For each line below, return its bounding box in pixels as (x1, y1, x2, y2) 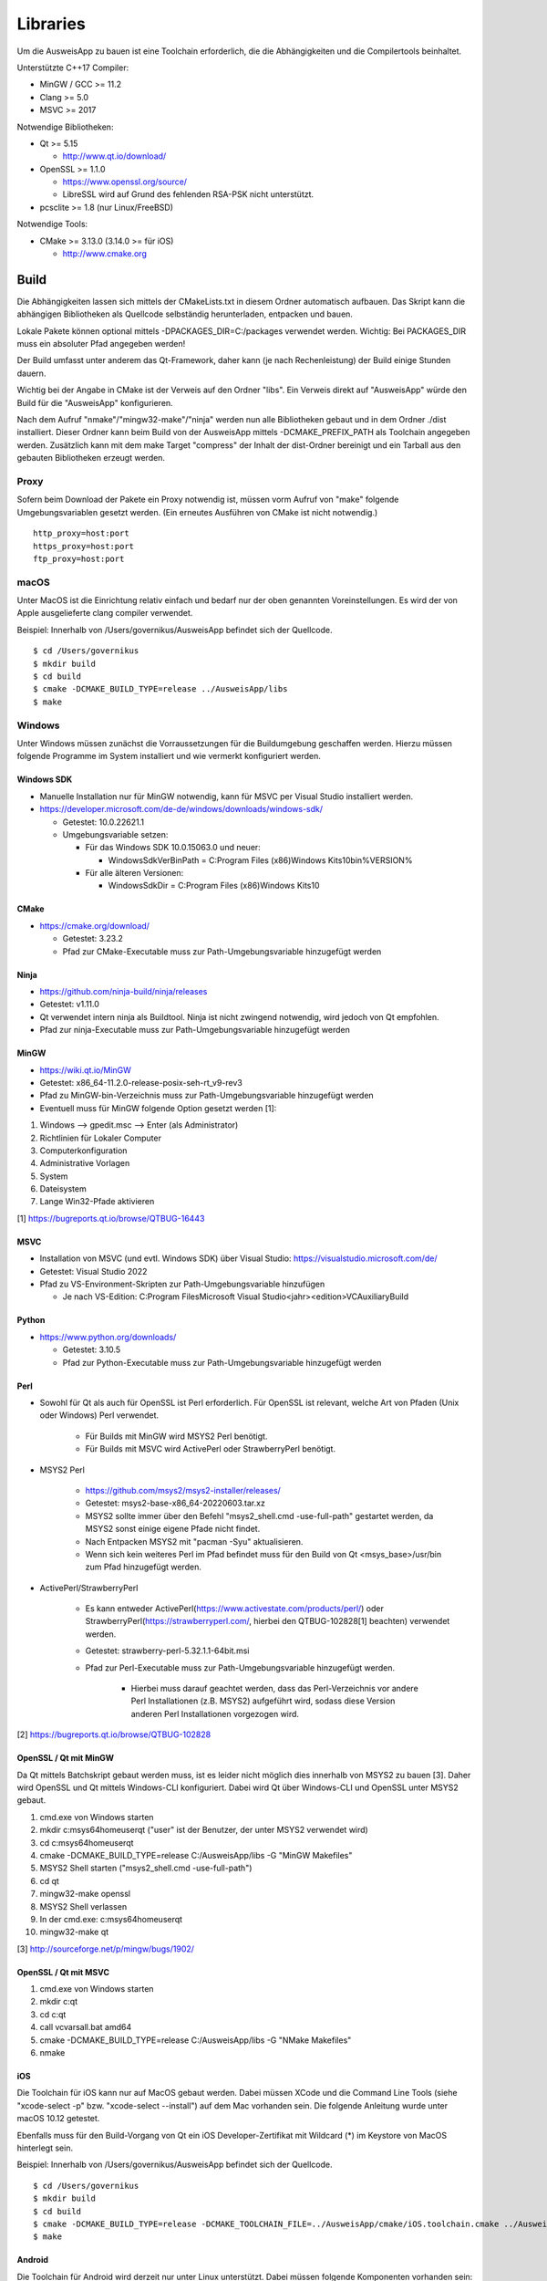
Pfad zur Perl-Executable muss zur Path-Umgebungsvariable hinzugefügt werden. (85, 1661, 396, 1673)
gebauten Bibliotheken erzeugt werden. (16, 453, 166, 463)
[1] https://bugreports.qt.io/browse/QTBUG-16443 (16, 1213, 205, 1224)
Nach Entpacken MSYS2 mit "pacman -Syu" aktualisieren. (85, 1536, 304, 1547)
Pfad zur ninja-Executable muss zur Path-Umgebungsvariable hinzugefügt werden (39, 1025, 351, 1036)
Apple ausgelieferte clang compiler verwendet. (16, 608, 193, 619)
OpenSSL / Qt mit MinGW (16, 1753, 114, 1764)
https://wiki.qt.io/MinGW (39, 1064, 132, 1076)
